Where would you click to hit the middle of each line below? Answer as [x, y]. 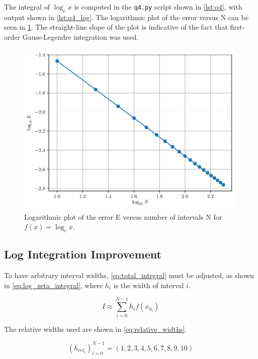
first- [237, 27]
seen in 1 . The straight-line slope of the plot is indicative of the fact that [116, 27]
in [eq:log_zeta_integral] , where [54, 285]
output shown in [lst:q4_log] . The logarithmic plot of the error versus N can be [126, 17]
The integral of [27, 7]
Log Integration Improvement [83, 254]
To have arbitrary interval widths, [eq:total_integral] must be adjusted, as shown [129, 275]
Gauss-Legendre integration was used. [80, 36]
